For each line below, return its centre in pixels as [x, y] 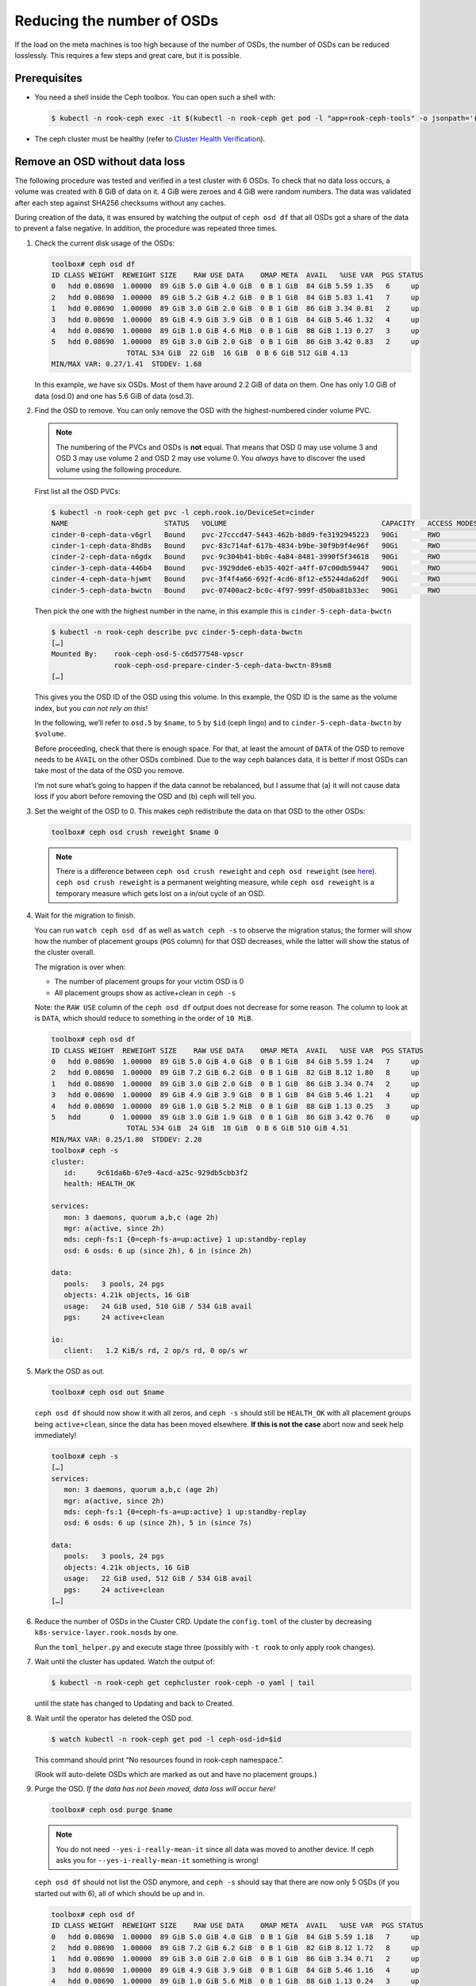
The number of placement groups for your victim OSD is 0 [149, 982]
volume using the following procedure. [119, 469]
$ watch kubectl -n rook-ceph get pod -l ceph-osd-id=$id [166, 1739]
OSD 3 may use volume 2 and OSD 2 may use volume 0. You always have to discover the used [211, 458]
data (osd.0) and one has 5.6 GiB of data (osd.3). [114, 396]
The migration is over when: [80, 967]
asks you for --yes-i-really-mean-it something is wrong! [157, 1860]
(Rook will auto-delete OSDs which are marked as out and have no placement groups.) [176, 1774]
